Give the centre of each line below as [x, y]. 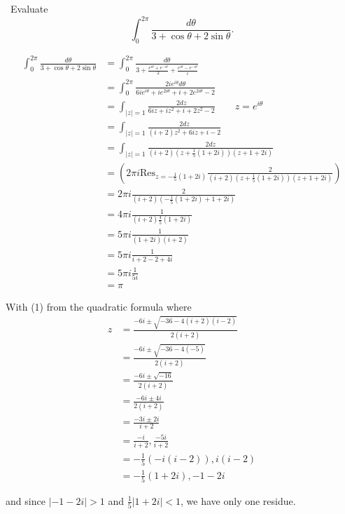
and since [26, 500]
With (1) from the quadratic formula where [99, 306]
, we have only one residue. [238, 500]
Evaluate [29, 8]
